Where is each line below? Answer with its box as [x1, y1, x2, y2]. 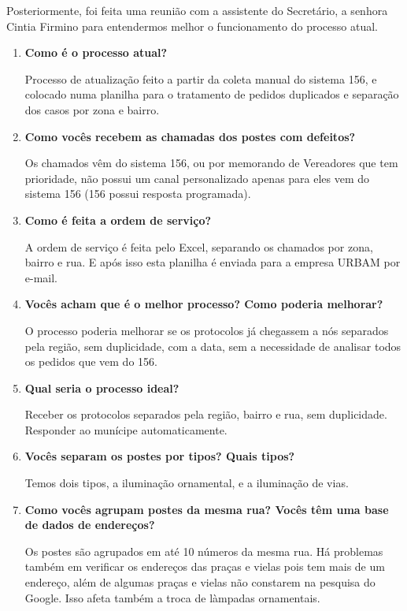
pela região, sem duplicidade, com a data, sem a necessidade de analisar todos [24, 337, 401, 354]
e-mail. [24, 269, 58, 285]
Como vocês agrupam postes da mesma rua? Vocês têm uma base [24, 501, 389, 517]
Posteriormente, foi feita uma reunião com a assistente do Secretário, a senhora [6, 2, 388, 18]
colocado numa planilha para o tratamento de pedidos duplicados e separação [24, 86, 399, 102]
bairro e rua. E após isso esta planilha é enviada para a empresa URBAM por [24, 254, 401, 270]
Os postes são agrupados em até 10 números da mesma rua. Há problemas [24, 542, 383, 559]
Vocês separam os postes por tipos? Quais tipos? [24, 448, 295, 464]
